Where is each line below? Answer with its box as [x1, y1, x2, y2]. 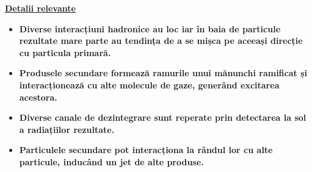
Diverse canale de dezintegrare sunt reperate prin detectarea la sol [19, 111, 307, 124]
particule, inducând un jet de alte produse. [19, 155, 204, 168]
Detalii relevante [5, 2, 76, 14]
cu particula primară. [19, 46, 111, 59]
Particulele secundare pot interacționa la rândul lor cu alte [19, 143, 273, 156]
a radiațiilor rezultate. [19, 123, 115, 135]
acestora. [19, 90, 57, 103]
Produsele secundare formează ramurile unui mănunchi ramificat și [19, 66, 307, 79]
